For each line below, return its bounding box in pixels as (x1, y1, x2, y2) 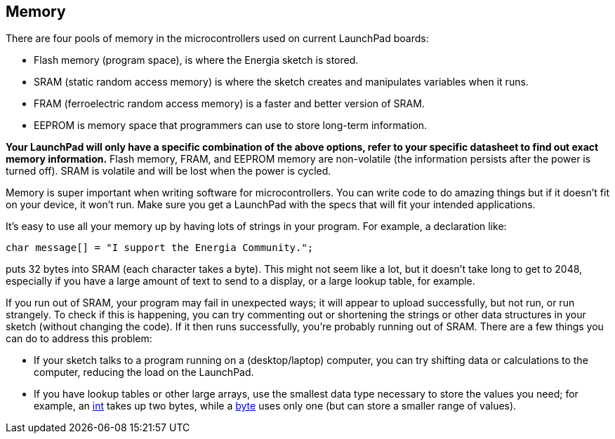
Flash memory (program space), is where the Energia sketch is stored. (34, 54, 359, 67)
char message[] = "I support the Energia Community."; (6, 242, 314, 254)
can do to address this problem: (6, 332, 152, 345)
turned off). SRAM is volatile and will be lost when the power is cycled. (6, 165, 331, 177)
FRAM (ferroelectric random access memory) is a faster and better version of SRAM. (34, 97, 425, 110)
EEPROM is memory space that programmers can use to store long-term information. (34, 119, 428, 132)
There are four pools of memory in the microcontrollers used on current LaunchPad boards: (6, 32, 429, 45)
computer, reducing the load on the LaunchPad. (34, 366, 254, 379)
